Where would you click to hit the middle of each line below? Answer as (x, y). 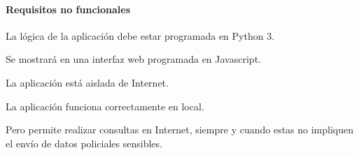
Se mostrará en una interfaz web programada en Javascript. (133, 59)
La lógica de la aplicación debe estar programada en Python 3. (140, 35)
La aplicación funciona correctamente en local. (105, 106)
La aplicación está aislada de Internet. (87, 82)
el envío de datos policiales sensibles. (84, 143)
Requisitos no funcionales (68, 9)
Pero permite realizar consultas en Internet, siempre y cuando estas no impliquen (180, 130)
